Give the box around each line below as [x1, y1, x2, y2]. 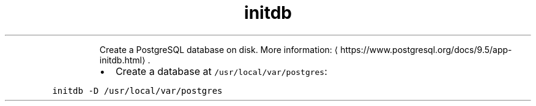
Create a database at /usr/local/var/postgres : [115, 65, 327, 77]
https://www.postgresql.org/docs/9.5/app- [340, 44, 512, 55]
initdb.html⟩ [99, 54, 146, 65]
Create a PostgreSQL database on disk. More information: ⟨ [99, 44, 338, 55]
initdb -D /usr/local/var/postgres [52, 85, 223, 96]
